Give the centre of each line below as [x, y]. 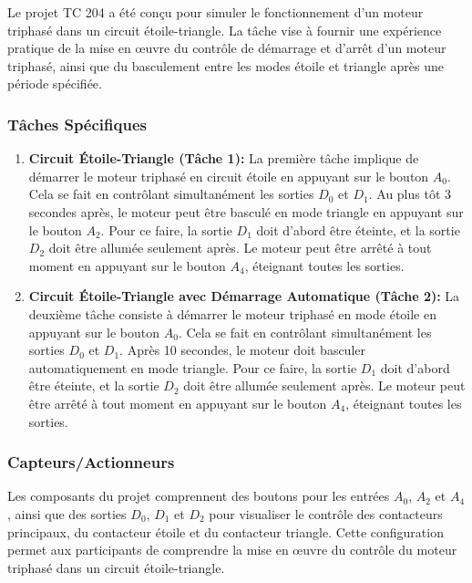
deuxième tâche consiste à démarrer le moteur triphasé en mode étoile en [232, 313]
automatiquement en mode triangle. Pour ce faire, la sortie [193, 367]
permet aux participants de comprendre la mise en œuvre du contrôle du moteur [232, 550]
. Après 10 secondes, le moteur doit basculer [243, 350]
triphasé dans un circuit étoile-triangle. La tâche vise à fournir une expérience [225, 30]
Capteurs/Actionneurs [91, 462]
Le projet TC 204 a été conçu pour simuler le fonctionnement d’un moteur [215, 12]
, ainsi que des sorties [67, 513]
